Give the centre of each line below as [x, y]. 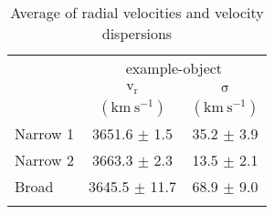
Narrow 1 [44, 133]
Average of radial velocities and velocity [137, 12]
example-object [174, 68]
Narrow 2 [44, 159]
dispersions [137, 33]
